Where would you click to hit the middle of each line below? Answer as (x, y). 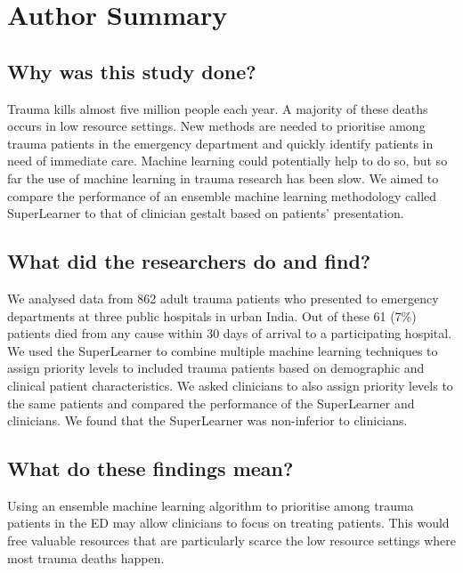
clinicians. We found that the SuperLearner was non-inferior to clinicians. (207, 420)
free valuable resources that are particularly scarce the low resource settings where (232, 541)
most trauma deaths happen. (86, 557)
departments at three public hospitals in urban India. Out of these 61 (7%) (212, 315)
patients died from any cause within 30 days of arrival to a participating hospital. (230, 333)
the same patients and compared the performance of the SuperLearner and (211, 403)
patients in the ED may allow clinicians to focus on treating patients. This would (228, 523)
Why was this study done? (132, 71)
